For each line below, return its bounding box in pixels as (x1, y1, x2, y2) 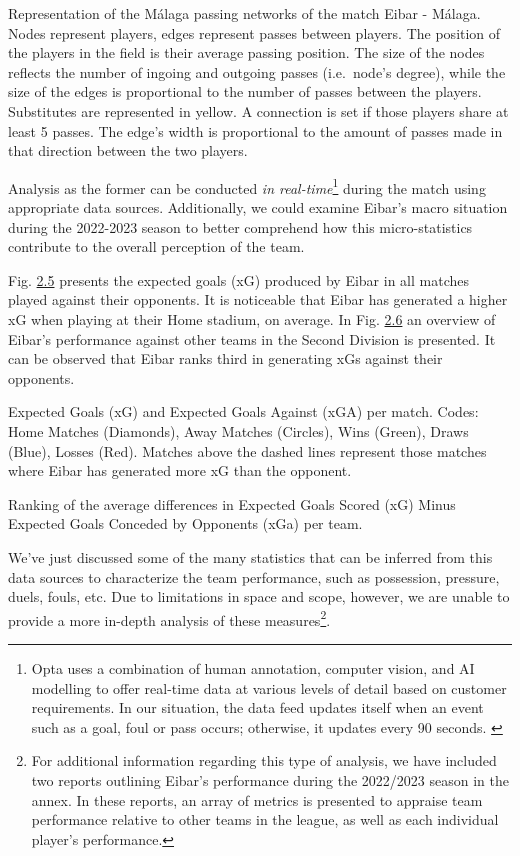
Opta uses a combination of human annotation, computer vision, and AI (31, 657, 475, 678)
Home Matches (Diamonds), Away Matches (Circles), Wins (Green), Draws (8, 420, 469, 441)
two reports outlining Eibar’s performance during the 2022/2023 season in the (31, 769, 509, 790)
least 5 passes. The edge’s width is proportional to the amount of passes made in (8, 120, 503, 141)
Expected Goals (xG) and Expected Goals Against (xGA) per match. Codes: (8, 401, 479, 422)
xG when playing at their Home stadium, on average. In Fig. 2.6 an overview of (8, 308, 496, 329)
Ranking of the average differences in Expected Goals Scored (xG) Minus (8, 493, 456, 514)
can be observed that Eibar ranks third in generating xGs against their (8, 348, 443, 369)
